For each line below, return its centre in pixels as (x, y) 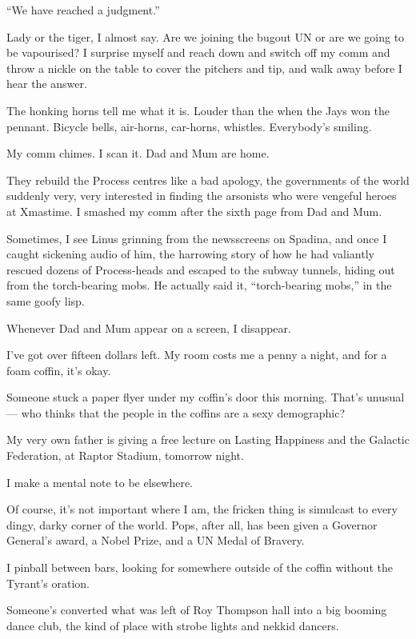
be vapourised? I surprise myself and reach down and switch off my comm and (198, 52)
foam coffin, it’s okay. (59, 370)
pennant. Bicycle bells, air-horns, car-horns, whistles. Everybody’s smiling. (189, 126)
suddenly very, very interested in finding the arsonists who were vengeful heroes (202, 196)
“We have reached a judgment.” (83, 10)
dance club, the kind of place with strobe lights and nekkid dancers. (173, 625)
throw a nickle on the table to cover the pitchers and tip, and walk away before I (204, 68)
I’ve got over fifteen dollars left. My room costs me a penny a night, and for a (197, 355)
